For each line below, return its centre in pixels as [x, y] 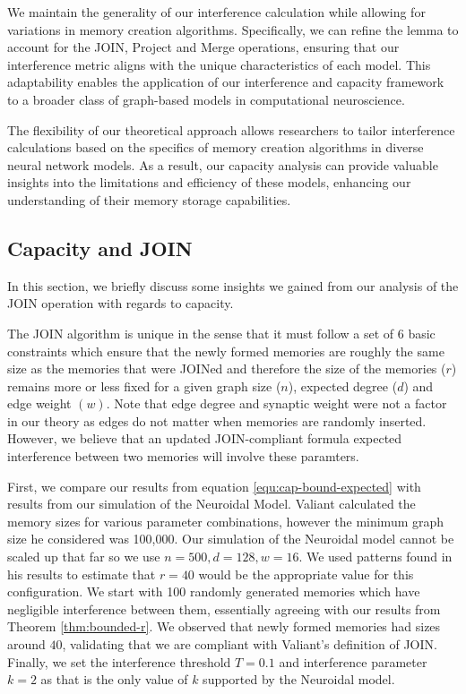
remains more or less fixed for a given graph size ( [144, 386]
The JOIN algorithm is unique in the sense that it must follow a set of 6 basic [221, 333]
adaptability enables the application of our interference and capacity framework [226, 82]
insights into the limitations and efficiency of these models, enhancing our [209, 182]
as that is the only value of [114, 679]
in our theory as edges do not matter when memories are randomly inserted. [217, 420]
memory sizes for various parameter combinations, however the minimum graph [226, 521]
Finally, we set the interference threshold [119, 661]
